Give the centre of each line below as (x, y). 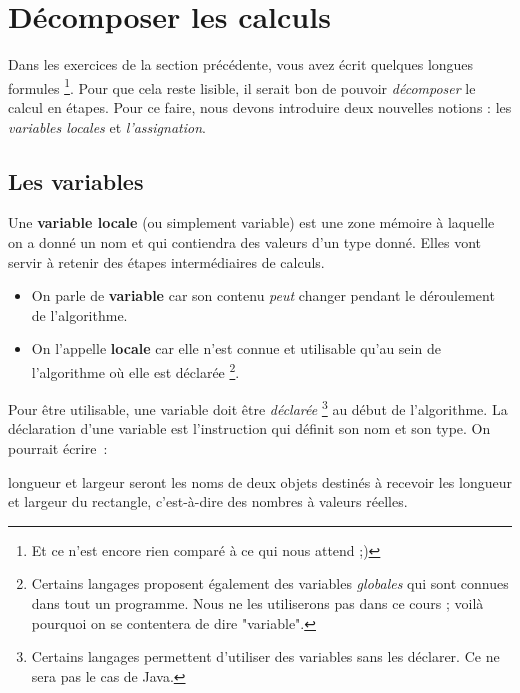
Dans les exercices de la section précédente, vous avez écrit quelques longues (241, 64)
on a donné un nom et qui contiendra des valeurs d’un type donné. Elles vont (245, 241)
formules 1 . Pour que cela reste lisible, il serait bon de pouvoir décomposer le (242, 86)
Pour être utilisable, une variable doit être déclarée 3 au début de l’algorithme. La (258, 407)
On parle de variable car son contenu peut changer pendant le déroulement (263, 295)
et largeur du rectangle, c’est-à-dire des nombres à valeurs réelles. (208, 501)
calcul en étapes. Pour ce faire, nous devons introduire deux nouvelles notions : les (260, 106)
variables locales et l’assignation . (107, 126)
